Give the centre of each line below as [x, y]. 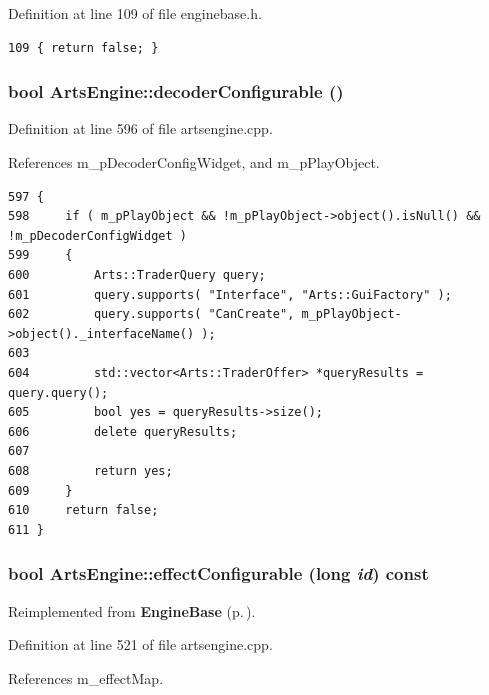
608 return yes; [90, 470]
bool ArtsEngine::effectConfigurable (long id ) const [218, 573]
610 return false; [83, 510]
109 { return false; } [83, 47]
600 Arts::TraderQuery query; [137, 274]
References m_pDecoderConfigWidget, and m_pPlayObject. [194, 162]
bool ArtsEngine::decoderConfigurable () [176, 91]
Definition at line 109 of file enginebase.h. [135, 13]
